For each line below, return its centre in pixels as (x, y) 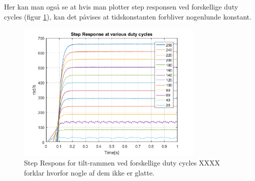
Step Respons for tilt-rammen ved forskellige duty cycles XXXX (122, 163)
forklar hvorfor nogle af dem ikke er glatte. (89, 172)
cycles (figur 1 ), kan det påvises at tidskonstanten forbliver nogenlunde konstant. (128, 16)
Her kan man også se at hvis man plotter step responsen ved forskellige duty (121, 6)
